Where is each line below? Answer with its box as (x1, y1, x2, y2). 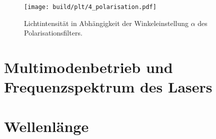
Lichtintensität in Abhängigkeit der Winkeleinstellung (24, 17, 189, 28)
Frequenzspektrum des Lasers (4, 76, 212, 97)
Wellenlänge (4, 115, 89, 136)
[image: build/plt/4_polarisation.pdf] (24, 3, 156, 10)
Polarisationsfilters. (24, 27, 82, 38)
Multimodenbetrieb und (4, 57, 173, 77)
